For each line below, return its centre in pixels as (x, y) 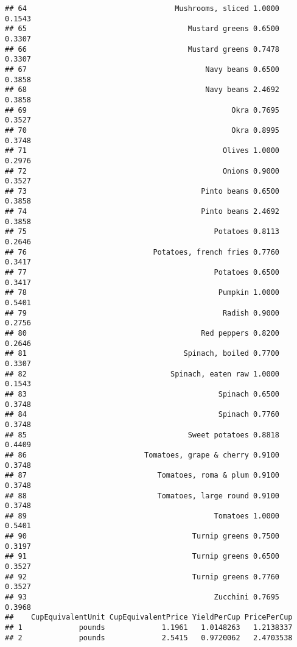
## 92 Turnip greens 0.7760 (142, 577)
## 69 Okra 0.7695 (142, 110)
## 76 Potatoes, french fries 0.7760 (142, 252)
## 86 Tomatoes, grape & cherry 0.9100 (142, 455)
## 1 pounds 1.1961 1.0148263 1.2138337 (149, 628)
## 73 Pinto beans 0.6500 (142, 191)
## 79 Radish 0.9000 (142, 313)
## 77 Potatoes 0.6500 (142, 273)
